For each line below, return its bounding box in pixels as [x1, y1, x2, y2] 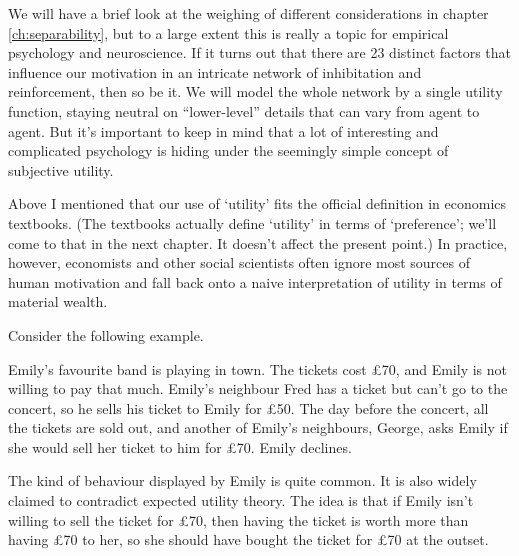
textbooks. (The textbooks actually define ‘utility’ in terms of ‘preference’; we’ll [8, 212, 497, 233]
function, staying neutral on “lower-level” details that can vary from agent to [8, 100, 480, 121]
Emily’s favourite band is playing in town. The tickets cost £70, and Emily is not [8, 358, 507, 379]
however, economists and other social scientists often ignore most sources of [8, 252, 470, 273]
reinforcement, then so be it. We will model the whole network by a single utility [8, 81, 503, 102]
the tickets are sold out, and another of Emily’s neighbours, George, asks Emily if [8, 417, 508, 438]
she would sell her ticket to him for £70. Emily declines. [8, 436, 352, 457]
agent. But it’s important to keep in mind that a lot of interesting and [8, 120, 439, 141]
